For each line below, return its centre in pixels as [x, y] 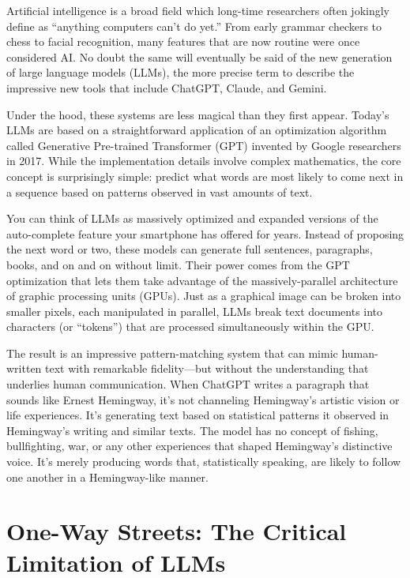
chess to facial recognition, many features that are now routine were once [183, 41]
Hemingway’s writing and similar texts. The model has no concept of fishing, [192, 430]
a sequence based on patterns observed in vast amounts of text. [160, 191]
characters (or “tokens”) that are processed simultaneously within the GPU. [190, 327]
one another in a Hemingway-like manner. [107, 477]
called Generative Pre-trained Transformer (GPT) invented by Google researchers [204, 145]
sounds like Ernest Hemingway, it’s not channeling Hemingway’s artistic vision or [203, 399]
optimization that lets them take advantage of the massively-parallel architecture [202, 280]
